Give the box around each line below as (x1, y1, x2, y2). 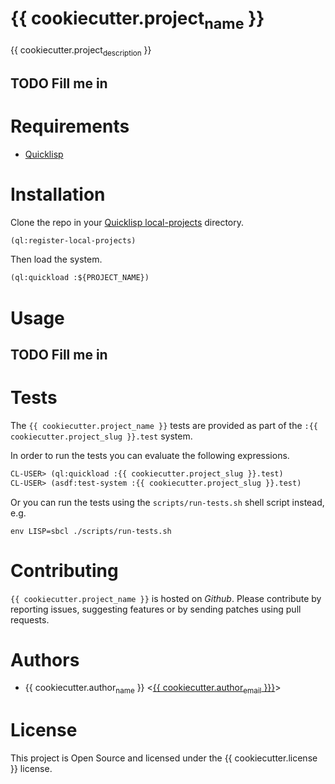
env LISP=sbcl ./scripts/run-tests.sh (10, 526, 172, 536)
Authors (10, 648, 80, 671)
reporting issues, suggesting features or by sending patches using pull (10, 603, 302, 615)
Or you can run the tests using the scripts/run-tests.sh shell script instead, (10, 496, 325, 508)
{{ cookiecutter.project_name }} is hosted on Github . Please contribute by (10, 592, 322, 604)
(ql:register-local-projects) (10, 235, 137, 246)
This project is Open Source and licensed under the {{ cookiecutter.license (10, 752, 318, 764)
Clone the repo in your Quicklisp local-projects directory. (10, 216, 244, 228)
